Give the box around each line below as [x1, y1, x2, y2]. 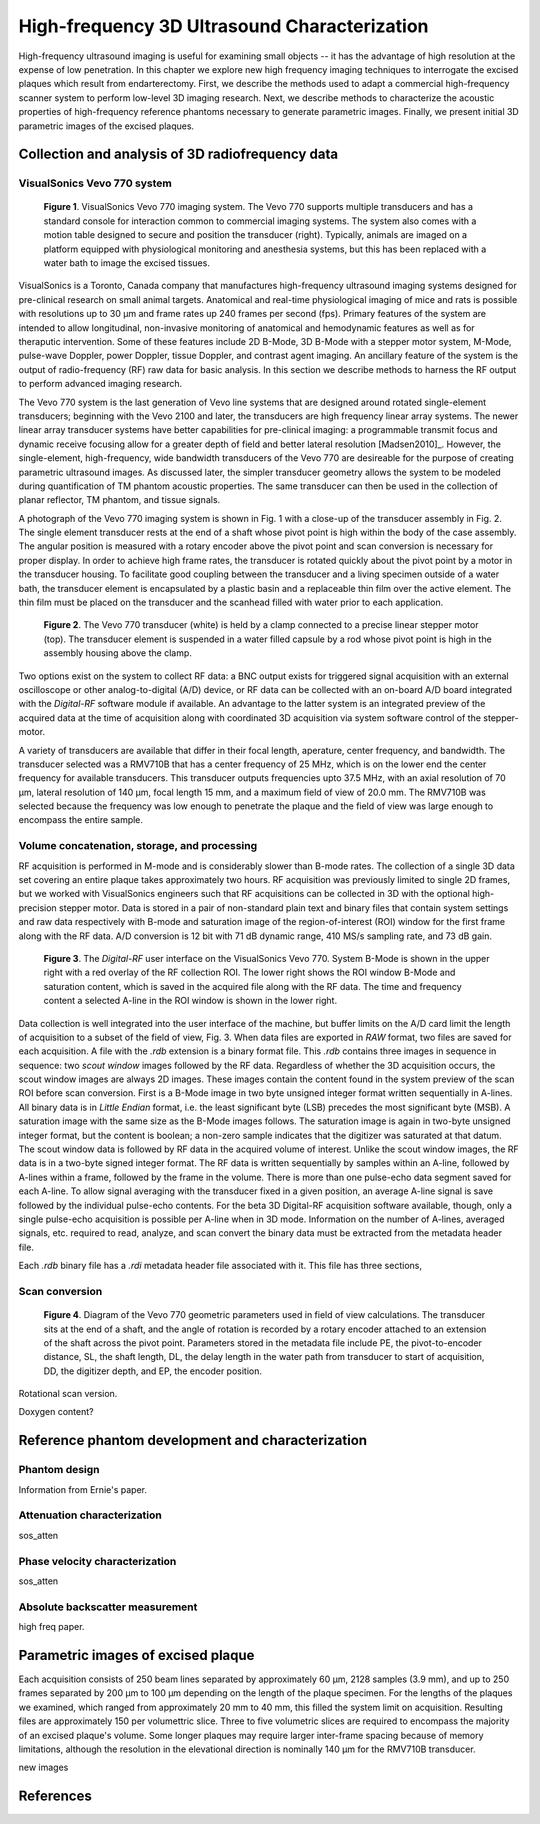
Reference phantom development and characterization [18, 1432, 368, 1449]
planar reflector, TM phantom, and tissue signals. [18, 494, 221, 506]
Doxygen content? [18, 1406, 94, 1418]
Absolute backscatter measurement [18, 1600, 198, 1614]
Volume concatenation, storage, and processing [18, 839, 258, 853]
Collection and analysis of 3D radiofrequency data [18, 146, 339, 163]
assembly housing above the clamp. [43, 647, 192, 659]
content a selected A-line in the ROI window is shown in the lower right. [43, 995, 338, 1007]
